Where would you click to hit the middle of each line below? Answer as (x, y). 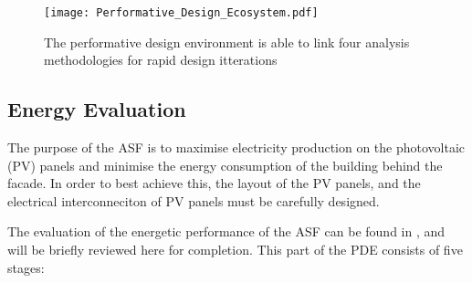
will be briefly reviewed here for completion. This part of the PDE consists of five (235, 250)
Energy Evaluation (97, 109)
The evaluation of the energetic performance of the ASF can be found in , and (226, 231)
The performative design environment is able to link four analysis (227, 42)
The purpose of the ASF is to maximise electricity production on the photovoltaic (236, 147)
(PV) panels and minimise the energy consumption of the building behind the (225, 165)
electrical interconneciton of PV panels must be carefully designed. (194, 200)
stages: (26, 267)
